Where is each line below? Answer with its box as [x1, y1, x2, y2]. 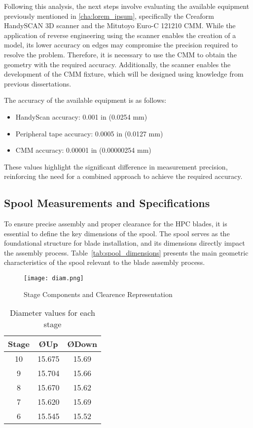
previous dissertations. [4, 78, 72, 88]
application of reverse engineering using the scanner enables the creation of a [4, 30, 236, 40]
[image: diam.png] [24, 275, 84, 282]
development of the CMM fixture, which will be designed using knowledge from [4, 69, 244, 79]
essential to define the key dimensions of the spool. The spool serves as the [4, 228, 230, 238]
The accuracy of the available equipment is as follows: [4, 95, 167, 105]
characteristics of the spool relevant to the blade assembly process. [4, 257, 205, 267]
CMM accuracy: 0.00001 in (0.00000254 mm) [15, 145, 151, 155]
